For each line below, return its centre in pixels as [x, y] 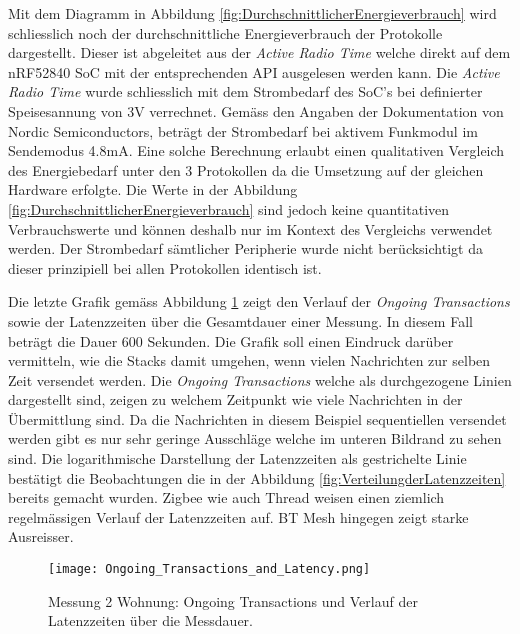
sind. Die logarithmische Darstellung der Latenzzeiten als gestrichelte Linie [237, 458]
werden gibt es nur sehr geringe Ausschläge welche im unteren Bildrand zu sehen [255, 438]
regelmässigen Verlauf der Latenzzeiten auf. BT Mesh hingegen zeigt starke [238, 516]
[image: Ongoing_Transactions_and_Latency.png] [209, 569]
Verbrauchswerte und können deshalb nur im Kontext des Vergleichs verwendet [250, 228]
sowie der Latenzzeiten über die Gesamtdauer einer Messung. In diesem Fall [240, 320]
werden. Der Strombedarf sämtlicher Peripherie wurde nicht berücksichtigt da [245, 248]
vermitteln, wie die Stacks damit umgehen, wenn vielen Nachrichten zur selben [249, 360]
